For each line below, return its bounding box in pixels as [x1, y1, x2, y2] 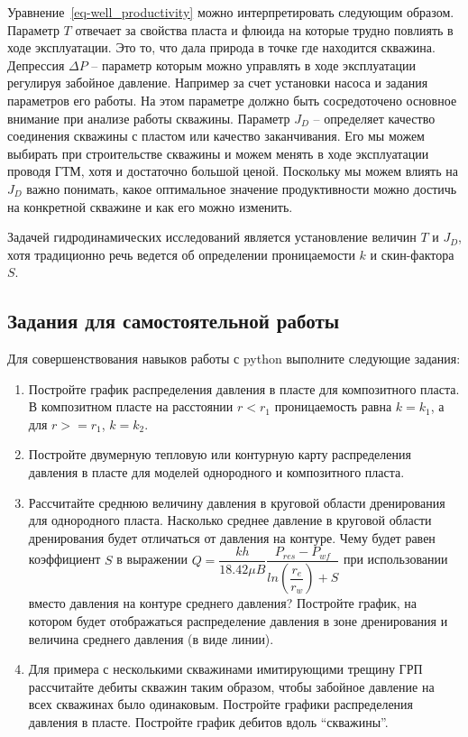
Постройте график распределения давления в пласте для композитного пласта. [28, 379, 460, 398]
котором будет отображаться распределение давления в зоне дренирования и [28, 611, 448, 630]
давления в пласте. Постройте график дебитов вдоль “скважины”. [28, 712, 389, 731]
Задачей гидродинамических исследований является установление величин [7, 227, 417, 246]
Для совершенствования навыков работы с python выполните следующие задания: [7, 349, 461, 368]
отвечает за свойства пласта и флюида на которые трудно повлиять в [75, 20, 454, 39]
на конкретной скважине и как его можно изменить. [7, 197, 293, 216]
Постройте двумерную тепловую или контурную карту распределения [28, 445, 411, 464]
